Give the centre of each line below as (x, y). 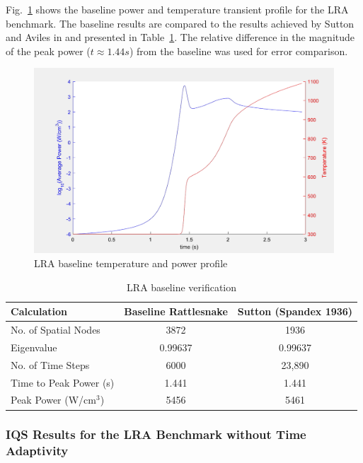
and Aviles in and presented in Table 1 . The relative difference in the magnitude (180, 37)
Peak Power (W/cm (53, 400)
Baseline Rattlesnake (176, 311)
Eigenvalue (34, 347)
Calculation (39, 311)
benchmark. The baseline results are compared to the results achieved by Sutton (180, 23)
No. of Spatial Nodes (56, 330)
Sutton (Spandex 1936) (295, 311)
